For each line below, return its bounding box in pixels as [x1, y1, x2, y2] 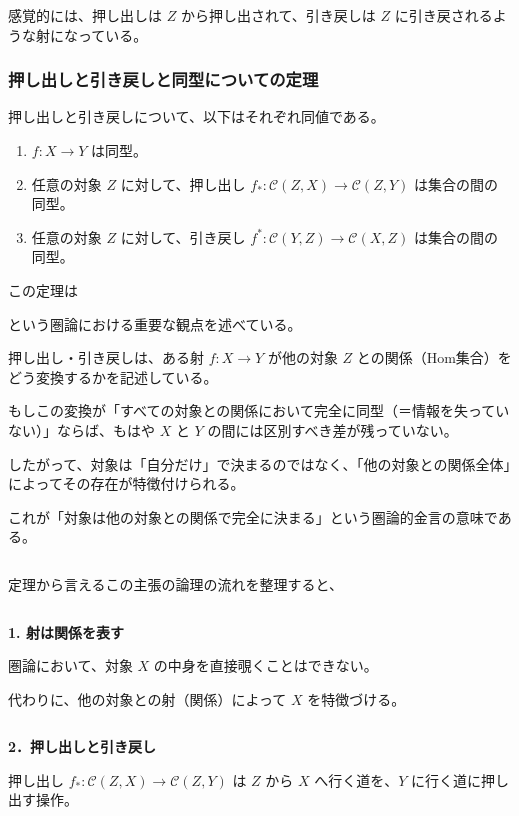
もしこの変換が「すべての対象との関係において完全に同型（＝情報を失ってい [8, 400, 510, 421]
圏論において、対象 [8, 655, 133, 676]
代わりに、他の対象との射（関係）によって [8, 688, 287, 709]
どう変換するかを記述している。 [8, 366, 218, 387]
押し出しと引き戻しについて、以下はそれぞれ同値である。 [8, 106, 385, 127]
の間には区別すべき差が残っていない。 [207, 419, 458, 440]
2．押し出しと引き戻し [8, 736, 157, 757]
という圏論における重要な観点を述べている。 [8, 313, 302, 334]
